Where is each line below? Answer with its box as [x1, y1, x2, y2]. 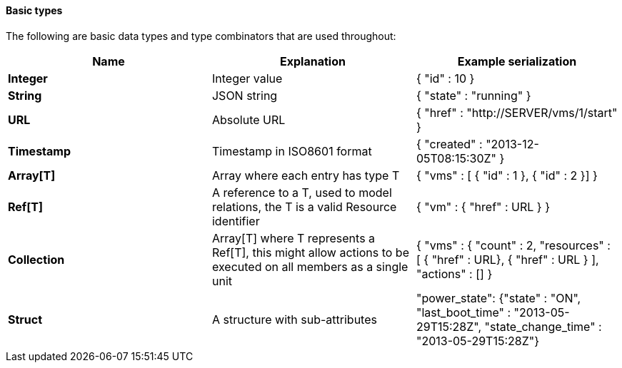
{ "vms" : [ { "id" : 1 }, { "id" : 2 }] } [416, 168, 598, 183]
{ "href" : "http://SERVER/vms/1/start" [416, 105, 618, 120]
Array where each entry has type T [211, 168, 400, 183]
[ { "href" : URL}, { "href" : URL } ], [416, 252, 599, 267]
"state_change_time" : [484, 319, 602, 334]
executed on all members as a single [211, 259, 408, 274]
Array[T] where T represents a [211, 230, 376, 245]
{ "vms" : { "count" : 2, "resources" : [416, 237, 611, 252]
